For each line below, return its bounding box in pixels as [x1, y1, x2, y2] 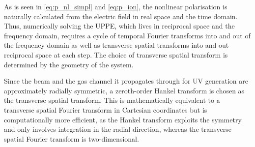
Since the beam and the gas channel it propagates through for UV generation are [4, 76, 248, 86]
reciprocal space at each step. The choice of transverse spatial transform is [4, 49, 228, 59]
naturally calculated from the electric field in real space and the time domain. [4, 11, 238, 21]
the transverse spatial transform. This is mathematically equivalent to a [4, 95, 220, 105]
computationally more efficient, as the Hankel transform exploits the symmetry [4, 114, 242, 124]
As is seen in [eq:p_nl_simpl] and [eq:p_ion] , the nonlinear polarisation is [4, 1, 227, 11]
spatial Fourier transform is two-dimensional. [4, 133, 139, 144]
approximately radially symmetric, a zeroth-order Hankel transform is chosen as [4, 85, 245, 95]
